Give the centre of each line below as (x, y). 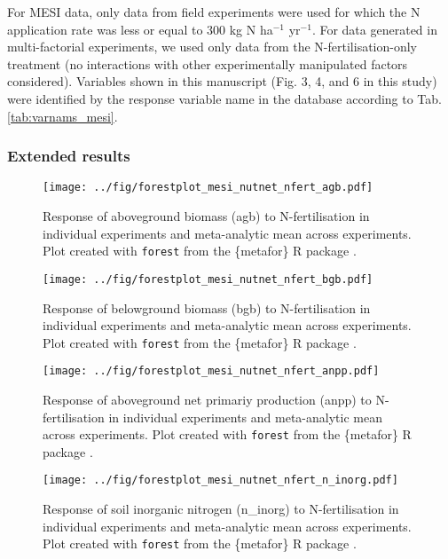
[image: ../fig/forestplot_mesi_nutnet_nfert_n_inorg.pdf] (220, 480)
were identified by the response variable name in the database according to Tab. (224, 98)
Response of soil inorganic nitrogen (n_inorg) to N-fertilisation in (221, 509)
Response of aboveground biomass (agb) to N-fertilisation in (206, 216)
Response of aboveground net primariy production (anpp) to (207, 400)
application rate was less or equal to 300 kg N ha (140, 29)
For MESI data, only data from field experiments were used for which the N (214, 12)
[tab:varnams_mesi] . (63, 116)
